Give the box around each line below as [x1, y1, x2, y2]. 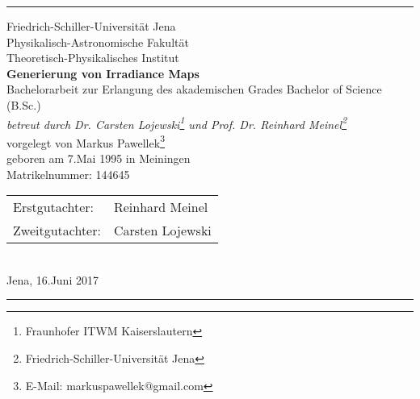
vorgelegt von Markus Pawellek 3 [6, 131, 165, 151]
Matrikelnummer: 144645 [6, 165, 130, 182]
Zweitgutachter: [13, 221, 101, 240]
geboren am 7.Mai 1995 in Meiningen [6, 150, 191, 167]
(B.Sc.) [6, 96, 41, 113]
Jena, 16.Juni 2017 [6, 271, 99, 288]
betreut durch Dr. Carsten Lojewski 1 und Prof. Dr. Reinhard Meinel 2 [6, 113, 347, 132]
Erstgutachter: [13, 197, 94, 217]
